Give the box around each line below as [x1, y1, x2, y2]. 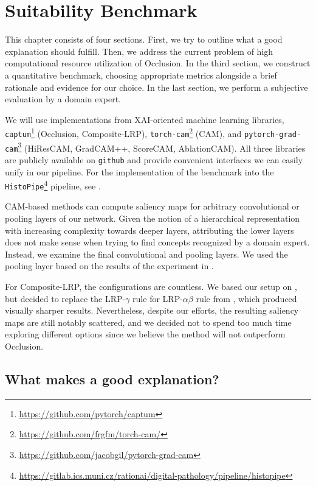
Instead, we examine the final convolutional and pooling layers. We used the [5, 247, 288, 260]
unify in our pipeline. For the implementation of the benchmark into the [5, 165, 274, 178]
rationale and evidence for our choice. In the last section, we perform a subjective [5, 80, 308, 93]
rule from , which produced [196, 292, 297, 305]
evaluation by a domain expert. [5, 93, 122, 105]
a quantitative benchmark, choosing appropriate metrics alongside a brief [5, 68, 277, 81]
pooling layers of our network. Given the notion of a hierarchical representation [5, 212, 300, 225]
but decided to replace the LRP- [5, 292, 126, 305]
